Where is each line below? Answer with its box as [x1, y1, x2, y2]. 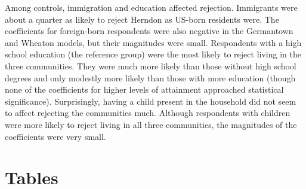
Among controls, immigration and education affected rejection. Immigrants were [5, 1, 298, 13]
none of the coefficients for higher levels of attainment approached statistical [5, 83, 284, 96]
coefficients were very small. [5, 130, 106, 142]
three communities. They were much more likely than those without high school [5, 59, 296, 72]
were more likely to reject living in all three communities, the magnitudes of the [5, 118, 297, 130]
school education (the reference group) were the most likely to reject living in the [5, 48, 301, 60]
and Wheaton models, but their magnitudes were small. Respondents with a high [5, 36, 302, 48]
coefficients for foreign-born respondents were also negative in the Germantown [5, 25, 293, 37]
